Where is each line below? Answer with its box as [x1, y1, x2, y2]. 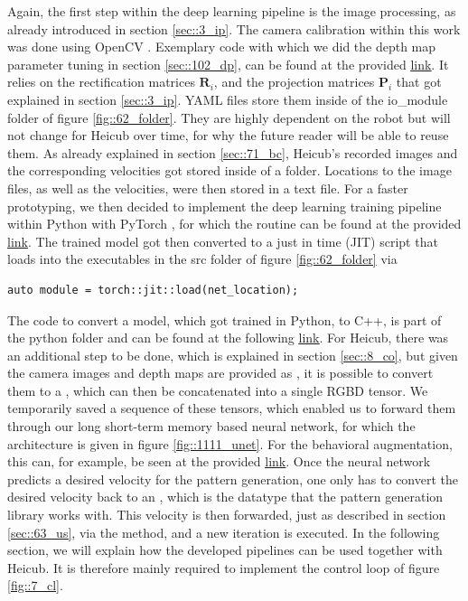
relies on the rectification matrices [7, 72, 195, 91]
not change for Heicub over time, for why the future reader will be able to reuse [7, 126, 449, 145]
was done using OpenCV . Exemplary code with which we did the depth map [7, 37, 436, 56]
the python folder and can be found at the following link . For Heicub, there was [7, 328, 449, 347]
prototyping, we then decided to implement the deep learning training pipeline [7, 196, 442, 215]
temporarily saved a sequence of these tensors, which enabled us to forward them [7, 399, 456, 418]
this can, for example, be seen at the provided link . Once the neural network [7, 452, 431, 471]
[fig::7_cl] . [7, 576, 63, 595]
